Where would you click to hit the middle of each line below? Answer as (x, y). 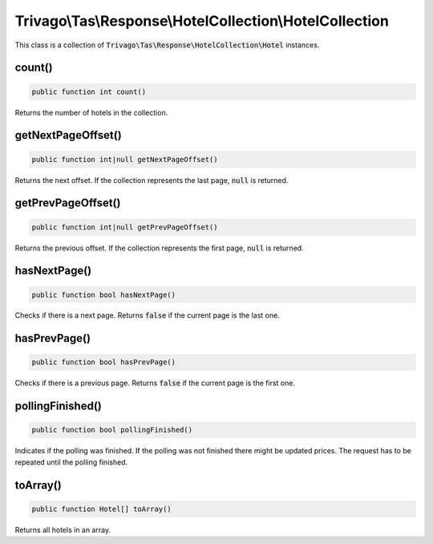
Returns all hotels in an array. (63, 530)
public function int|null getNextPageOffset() (125, 159)
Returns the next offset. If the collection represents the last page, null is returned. (152, 180)
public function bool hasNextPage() (104, 294)
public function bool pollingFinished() (112, 430)
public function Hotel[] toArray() (101, 509)
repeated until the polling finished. (71, 462)
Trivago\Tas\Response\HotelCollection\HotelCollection (202, 21)
